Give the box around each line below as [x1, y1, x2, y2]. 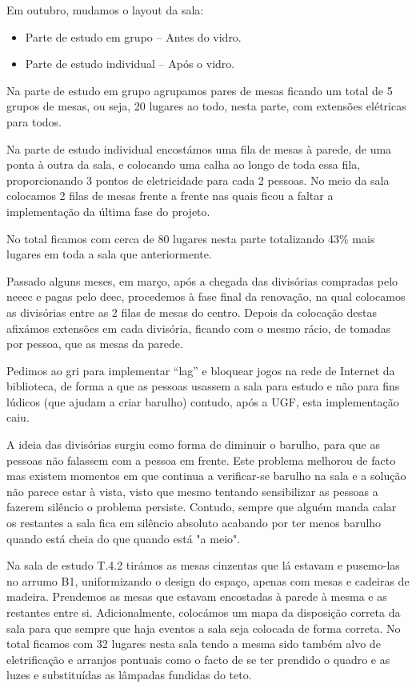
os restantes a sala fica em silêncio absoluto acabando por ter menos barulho [6, 514, 382, 531]
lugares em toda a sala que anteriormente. [6, 246, 212, 262]
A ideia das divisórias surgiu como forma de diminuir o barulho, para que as [6, 436, 380, 453]
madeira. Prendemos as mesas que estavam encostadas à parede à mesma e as [6, 588, 387, 605]
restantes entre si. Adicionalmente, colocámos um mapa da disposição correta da [6, 604, 401, 620]
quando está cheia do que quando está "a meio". [6, 530, 241, 546]
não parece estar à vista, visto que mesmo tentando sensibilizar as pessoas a [6, 482, 378, 499]
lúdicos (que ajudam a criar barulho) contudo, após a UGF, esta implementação [6, 393, 399, 410]
